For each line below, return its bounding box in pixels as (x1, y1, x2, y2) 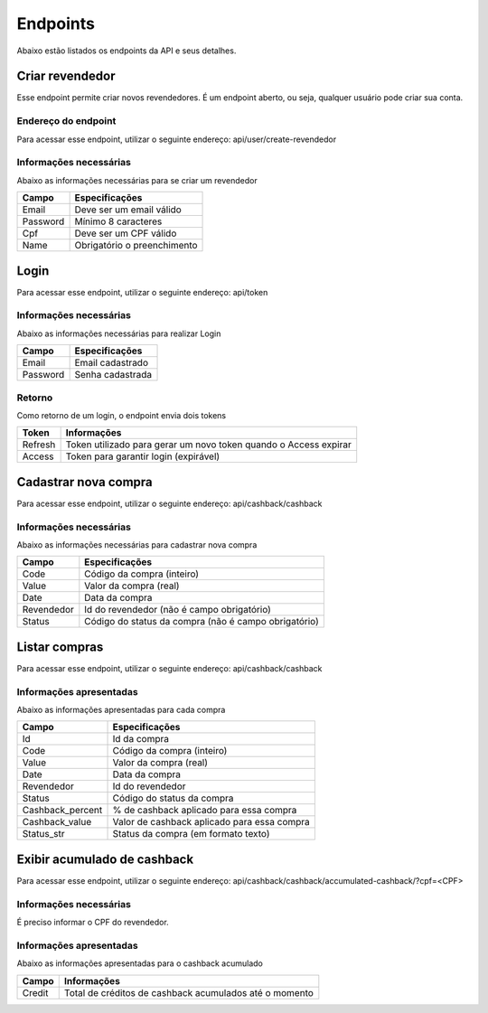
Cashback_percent (22, 804, 103, 817)
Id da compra (112, 733, 169, 746)
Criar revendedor (16, 69, 116, 84)
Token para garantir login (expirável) (65, 450, 221, 463)
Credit (22, 986, 49, 999)
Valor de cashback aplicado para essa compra (112, 816, 311, 829)
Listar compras (16, 639, 104, 654)
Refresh (22, 438, 56, 451)
